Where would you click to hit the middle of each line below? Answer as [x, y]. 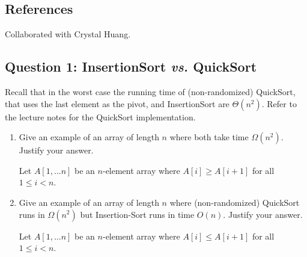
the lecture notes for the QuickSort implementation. [100, 116]
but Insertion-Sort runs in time [137, 214]
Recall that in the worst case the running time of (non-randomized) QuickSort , [150, 91]
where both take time [209, 137]
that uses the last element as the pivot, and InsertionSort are [117, 103]
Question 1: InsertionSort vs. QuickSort [131, 67]
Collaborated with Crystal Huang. [68, 34]
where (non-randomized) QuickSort [235, 202]
